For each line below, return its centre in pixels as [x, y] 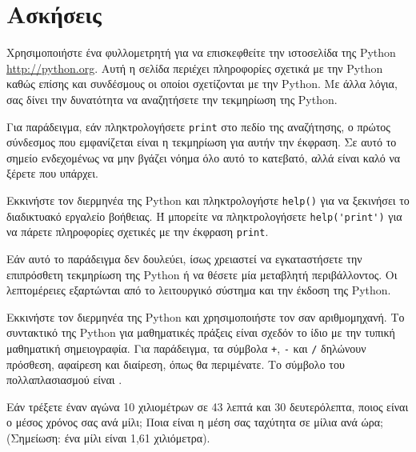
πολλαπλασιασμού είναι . [64, 380]
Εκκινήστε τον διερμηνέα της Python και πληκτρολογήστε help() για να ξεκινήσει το [208, 200]
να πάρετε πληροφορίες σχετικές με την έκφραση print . [138, 232]
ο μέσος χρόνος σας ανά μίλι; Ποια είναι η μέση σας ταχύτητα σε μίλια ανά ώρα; [195, 422]
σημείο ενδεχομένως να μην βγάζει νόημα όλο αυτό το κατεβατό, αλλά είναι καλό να [204, 157]
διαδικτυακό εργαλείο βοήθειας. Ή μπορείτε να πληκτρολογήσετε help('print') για [204, 216]
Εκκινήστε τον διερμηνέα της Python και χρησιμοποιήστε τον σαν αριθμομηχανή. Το [206, 316]
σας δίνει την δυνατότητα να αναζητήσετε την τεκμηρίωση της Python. [172, 99]
